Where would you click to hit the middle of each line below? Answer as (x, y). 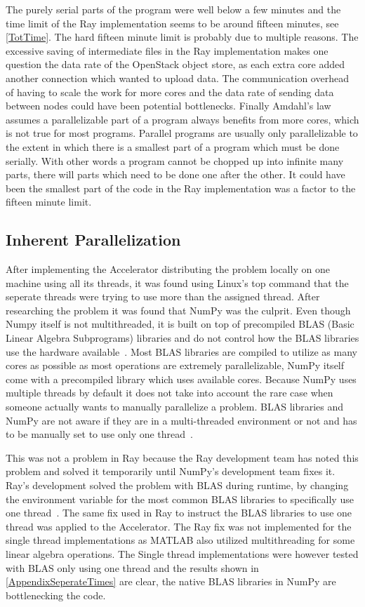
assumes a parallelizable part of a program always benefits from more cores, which (182, 119)
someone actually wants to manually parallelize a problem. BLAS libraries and (175, 407)
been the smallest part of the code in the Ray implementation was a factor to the (181, 188)
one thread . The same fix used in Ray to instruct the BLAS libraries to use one (179, 513)
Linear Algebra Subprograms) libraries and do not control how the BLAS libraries (182, 338)
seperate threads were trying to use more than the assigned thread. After (163, 296)
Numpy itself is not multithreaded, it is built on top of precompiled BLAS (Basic (180, 324)
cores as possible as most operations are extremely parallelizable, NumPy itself (175, 365)
